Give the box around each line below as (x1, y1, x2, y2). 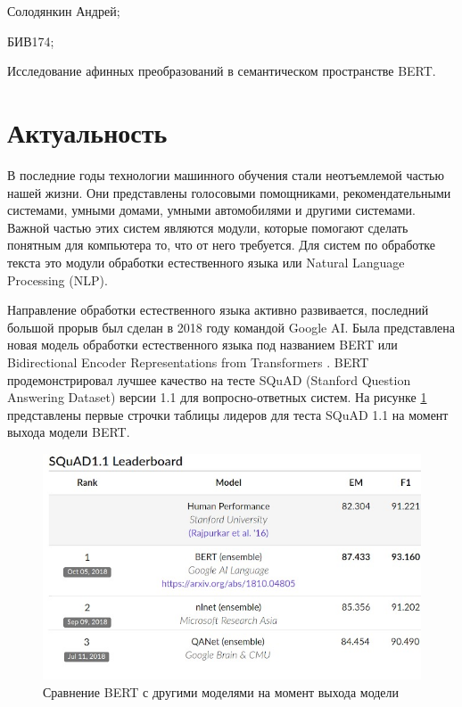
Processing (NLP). (7, 270, 108, 289)
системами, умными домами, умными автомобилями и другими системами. (7, 201, 416, 219)
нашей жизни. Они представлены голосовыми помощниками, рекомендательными (7, 183, 451, 201)
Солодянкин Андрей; (7, 2, 120, 21)
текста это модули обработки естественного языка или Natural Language (7, 253, 405, 272)
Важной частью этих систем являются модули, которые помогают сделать (7, 218, 408, 236)
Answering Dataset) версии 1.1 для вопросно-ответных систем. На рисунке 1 (7, 388, 427, 407)
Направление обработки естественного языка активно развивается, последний (7, 300, 429, 319)
